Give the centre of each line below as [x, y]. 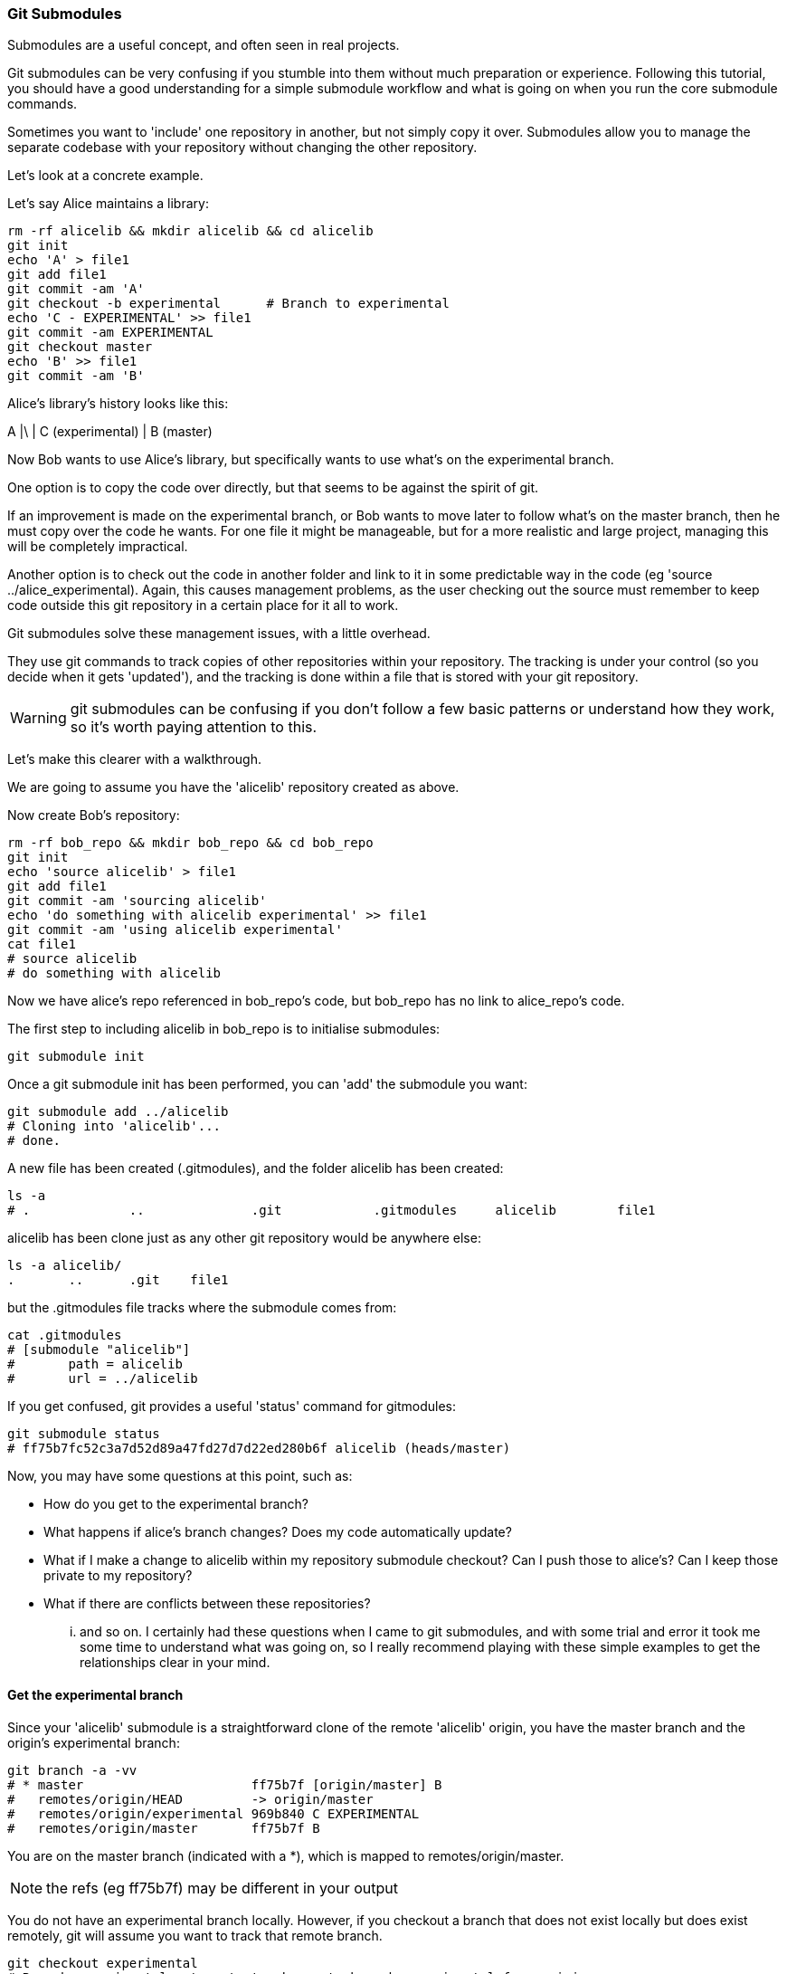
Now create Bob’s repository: [94, 815]
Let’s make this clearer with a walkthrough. [134, 759]
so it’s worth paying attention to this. [194, 727]
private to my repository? [118, 1576]
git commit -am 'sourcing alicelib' [137, 901]
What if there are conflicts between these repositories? [207, 1604]
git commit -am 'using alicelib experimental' [175, 930]
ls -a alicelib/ [65, 1266]
